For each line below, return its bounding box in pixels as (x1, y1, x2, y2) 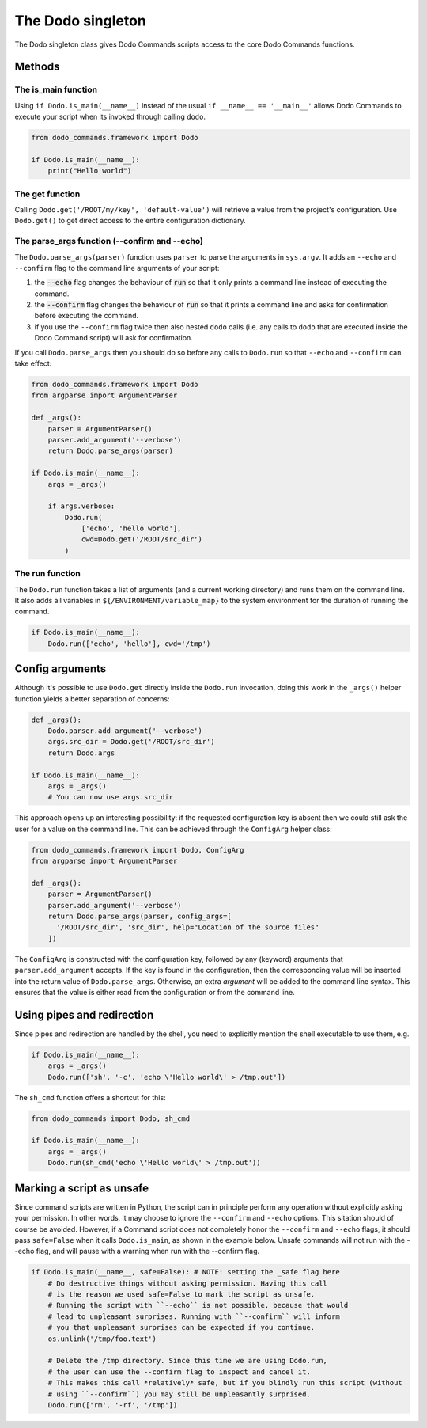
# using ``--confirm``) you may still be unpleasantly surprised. (47, 1389, 312, 1399)
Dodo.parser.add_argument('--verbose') (47, 727, 203, 735)
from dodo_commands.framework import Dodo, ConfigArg (31, 845, 244, 854)
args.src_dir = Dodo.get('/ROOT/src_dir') (47, 737, 215, 746)
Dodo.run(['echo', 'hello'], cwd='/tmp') (47, 639, 211, 648)
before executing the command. (34, 311, 139, 321)
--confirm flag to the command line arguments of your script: (14, 263, 220, 272)
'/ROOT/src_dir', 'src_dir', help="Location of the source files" (56, 923, 319, 932)
